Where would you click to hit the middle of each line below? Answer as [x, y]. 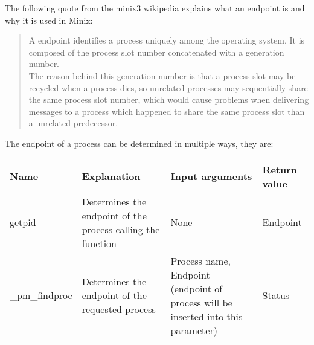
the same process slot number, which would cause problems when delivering [169, 99]
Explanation [111, 176]
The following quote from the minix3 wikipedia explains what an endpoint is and [155, 8]
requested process [119, 309]
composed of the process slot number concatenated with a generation [156, 52]
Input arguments [211, 176]
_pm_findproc [41, 295]
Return [280, 169]
